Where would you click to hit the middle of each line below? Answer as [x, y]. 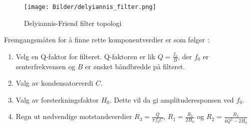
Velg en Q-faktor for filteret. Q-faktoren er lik [86, 56]
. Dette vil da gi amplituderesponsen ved [172, 99]
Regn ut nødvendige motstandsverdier [74, 116]
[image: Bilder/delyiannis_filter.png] [90, 7]
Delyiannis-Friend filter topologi [73, 23]
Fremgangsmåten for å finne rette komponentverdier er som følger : [107, 40]
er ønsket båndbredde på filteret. [135, 66]
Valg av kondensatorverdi [54, 83]
